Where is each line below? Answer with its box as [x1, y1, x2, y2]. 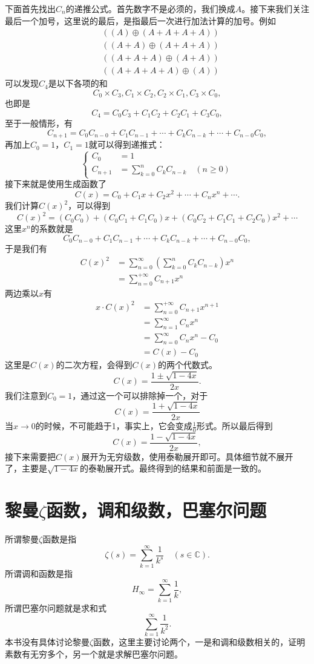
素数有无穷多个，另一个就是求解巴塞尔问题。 [5, 647, 183, 660]
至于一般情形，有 [5, 117, 73, 130]
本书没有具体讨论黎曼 [5, 636, 90, 648]
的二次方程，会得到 [56, 358, 132, 371]
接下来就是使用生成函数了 [5, 177, 106, 190]
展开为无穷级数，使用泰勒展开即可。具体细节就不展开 [81, 450, 293, 462]
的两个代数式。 [158, 358, 217, 371]
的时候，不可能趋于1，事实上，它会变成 [35, 419, 192, 432]
